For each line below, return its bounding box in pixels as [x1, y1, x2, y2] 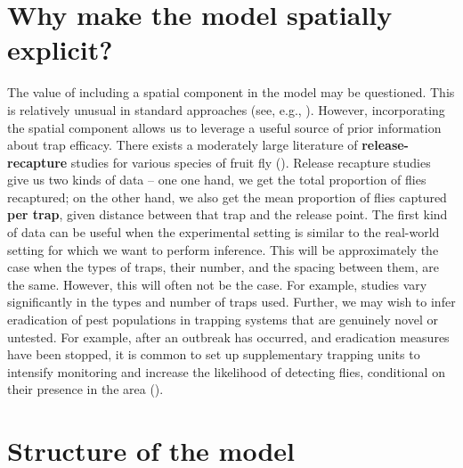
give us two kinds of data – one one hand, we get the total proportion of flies [7, 170, 426, 189]
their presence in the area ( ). [7, 380, 164, 398]
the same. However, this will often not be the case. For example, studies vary [7, 275, 427, 293]
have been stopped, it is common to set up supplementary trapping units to [7, 345, 420, 364]
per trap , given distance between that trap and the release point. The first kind [7, 205, 448, 224]
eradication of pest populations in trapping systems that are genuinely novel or [7, 310, 438, 329]
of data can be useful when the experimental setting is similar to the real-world [7, 223, 440, 242]
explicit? [7, 31, 113, 68]
